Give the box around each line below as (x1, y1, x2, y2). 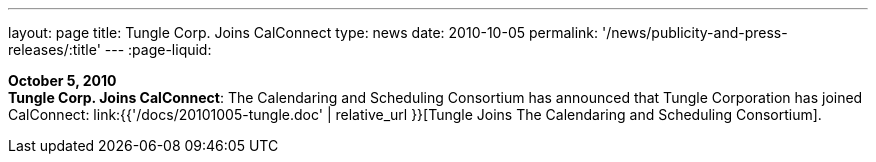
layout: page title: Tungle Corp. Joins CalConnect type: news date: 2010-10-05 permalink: (8, 24, 599, 41)
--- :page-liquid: (104, 41, 212, 58)
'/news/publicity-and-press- (602, 24, 788, 41)
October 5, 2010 (8, 72, 117, 89)
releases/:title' (8, 41, 101, 58)
